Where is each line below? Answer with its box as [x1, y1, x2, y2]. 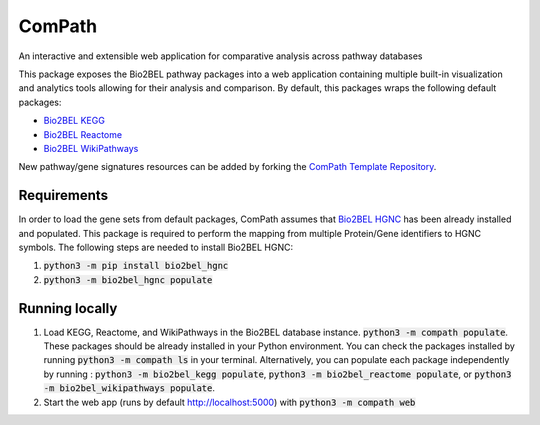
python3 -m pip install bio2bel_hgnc [43, 260, 229, 272]
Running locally [18, 300, 118, 317]
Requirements [18, 187, 109, 204]
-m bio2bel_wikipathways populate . [43, 382, 215, 394]
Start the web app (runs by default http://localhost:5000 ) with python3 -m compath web [43, 396, 416, 408]
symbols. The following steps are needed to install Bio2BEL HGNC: [18, 241, 294, 253]
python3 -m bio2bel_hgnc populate [43, 274, 213, 285]
